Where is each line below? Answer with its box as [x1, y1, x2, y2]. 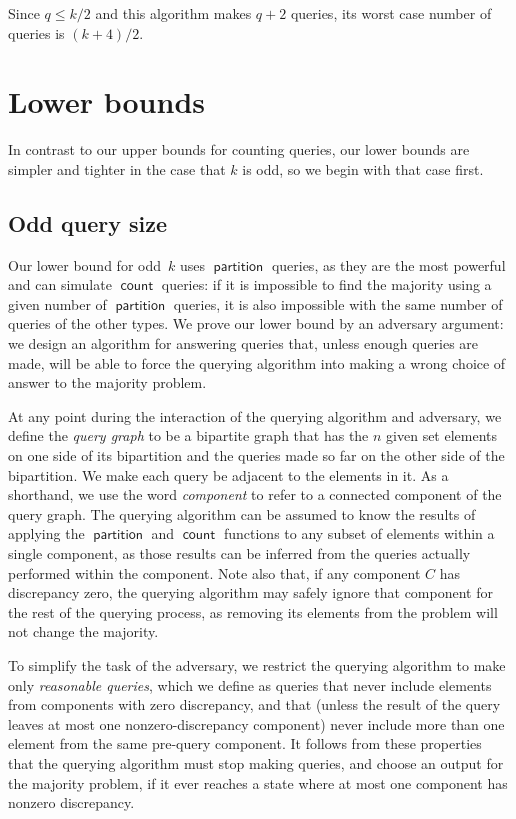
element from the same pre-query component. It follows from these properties [8, 733, 482, 754]
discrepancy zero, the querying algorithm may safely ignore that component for [8, 582, 493, 603]
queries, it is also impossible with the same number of [173, 293, 503, 314]
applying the [8, 523, 85, 544]
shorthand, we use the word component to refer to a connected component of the [8, 484, 502, 505]
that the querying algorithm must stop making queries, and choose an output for [8, 752, 504, 773]
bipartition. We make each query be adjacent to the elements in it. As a [8, 464, 449, 485]
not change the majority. [8, 621, 159, 642]
